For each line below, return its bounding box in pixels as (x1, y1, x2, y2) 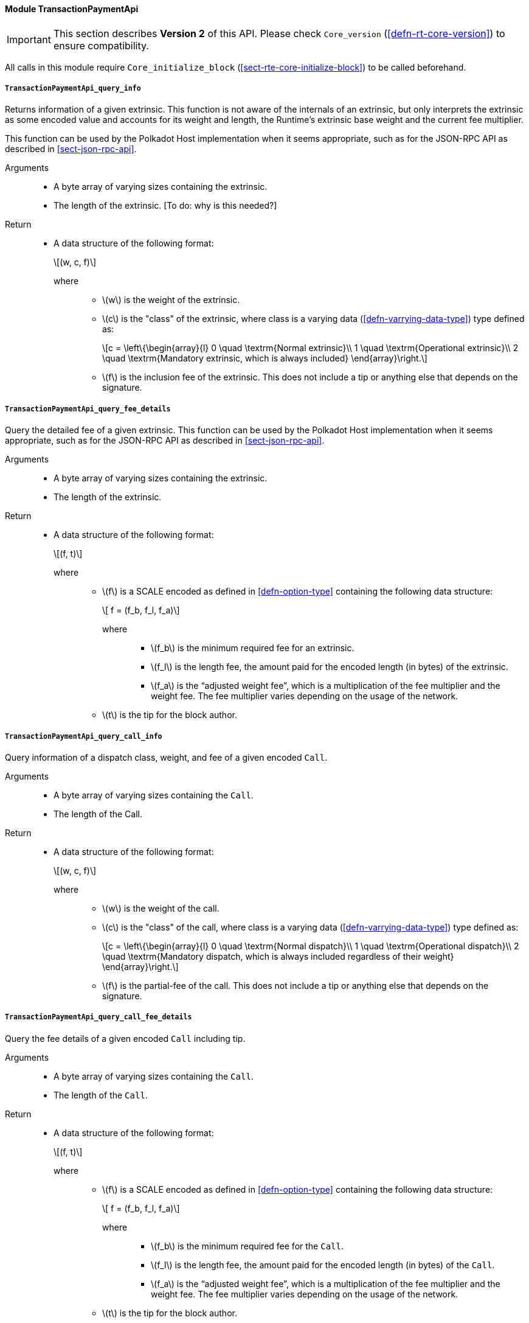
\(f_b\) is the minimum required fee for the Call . (151, 1240, 344, 1251)
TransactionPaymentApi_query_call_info (5, 731, 162, 741)
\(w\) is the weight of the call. (102, 902, 220, 913)
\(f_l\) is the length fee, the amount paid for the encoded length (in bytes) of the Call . (151, 1259, 495, 1270)
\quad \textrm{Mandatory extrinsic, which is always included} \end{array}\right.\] (102, 353, 427, 364)
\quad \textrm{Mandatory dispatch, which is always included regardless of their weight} (102, 951, 454, 962)
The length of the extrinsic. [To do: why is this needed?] (54, 200, 277, 211)
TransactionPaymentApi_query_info (5, 84, 141, 93)
